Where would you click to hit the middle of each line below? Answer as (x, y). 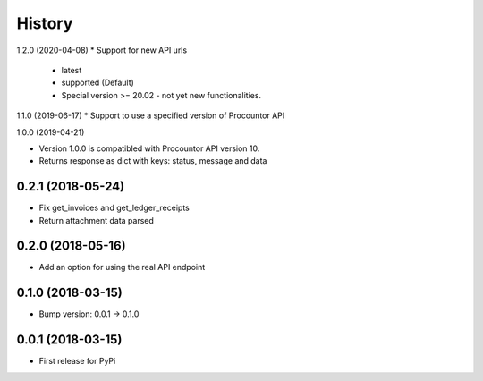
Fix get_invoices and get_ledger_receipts (114, 208)
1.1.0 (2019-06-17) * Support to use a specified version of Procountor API (151, 115)
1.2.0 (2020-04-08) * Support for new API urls (102, 50)
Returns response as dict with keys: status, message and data (153, 161)
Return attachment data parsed (96, 220)
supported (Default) (97, 83)
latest (72, 70)
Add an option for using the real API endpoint (122, 267)
